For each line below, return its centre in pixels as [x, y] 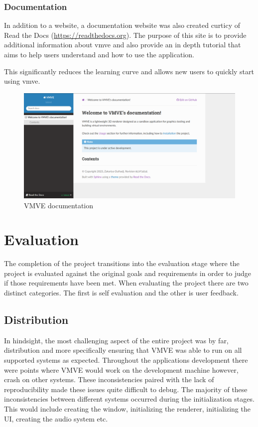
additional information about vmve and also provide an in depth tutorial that [123, 45]
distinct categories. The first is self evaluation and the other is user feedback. [121, 293]
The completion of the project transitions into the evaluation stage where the [122, 263]
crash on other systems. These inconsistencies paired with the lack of [109, 379]
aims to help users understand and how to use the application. [99, 54]
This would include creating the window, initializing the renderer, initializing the [127, 409]
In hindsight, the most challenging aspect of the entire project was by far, [116, 340]
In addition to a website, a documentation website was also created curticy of [122, 25]
